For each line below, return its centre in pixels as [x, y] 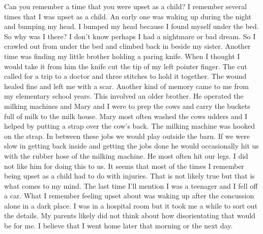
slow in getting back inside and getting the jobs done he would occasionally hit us [131, 146]
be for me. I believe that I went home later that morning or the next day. [119, 226]
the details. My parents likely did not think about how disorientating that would [130, 215]
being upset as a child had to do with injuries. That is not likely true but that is [129, 176]
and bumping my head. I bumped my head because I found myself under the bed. [131, 26]
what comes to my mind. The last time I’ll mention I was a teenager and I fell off [131, 185]
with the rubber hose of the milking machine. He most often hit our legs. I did [126, 155]
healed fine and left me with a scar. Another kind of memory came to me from [126, 86]
